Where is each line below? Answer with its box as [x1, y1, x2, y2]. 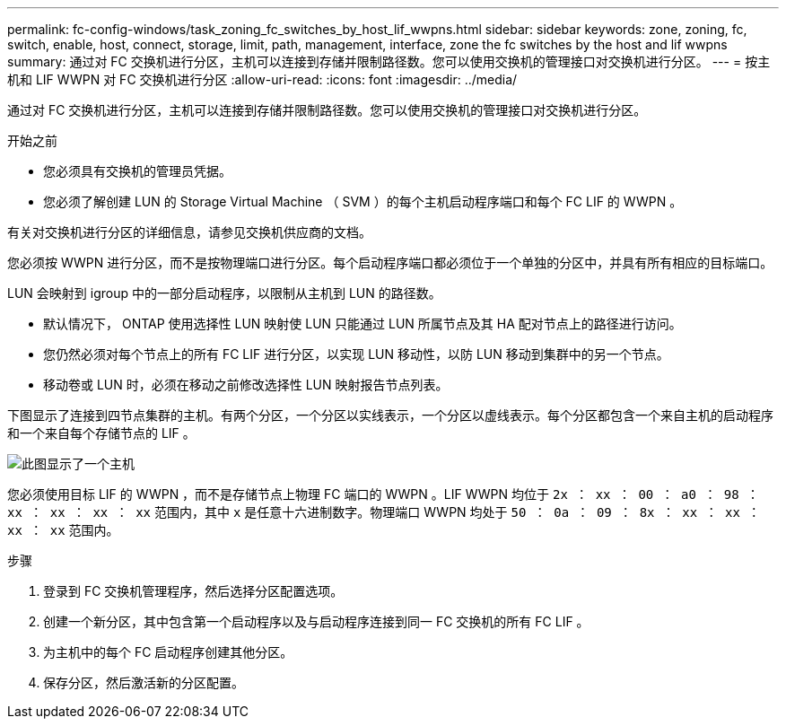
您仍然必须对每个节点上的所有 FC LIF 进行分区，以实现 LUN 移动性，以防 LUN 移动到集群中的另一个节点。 [43, 346, 669, 362]
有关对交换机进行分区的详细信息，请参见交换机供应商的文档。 [7, 224, 371, 240]
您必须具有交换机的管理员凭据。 [43, 163, 231, 179]
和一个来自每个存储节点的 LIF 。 [7, 425, 196, 441]
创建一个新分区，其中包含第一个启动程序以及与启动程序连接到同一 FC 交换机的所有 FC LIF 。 [43, 614, 589, 629]
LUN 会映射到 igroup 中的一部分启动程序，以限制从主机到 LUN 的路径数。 [7, 285, 441, 301]
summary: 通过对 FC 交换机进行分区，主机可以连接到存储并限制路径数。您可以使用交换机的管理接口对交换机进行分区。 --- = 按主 [7, 54, 771, 69]
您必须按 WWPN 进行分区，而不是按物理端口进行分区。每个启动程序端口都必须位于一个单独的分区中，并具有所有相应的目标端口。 [7, 255, 773, 270]
